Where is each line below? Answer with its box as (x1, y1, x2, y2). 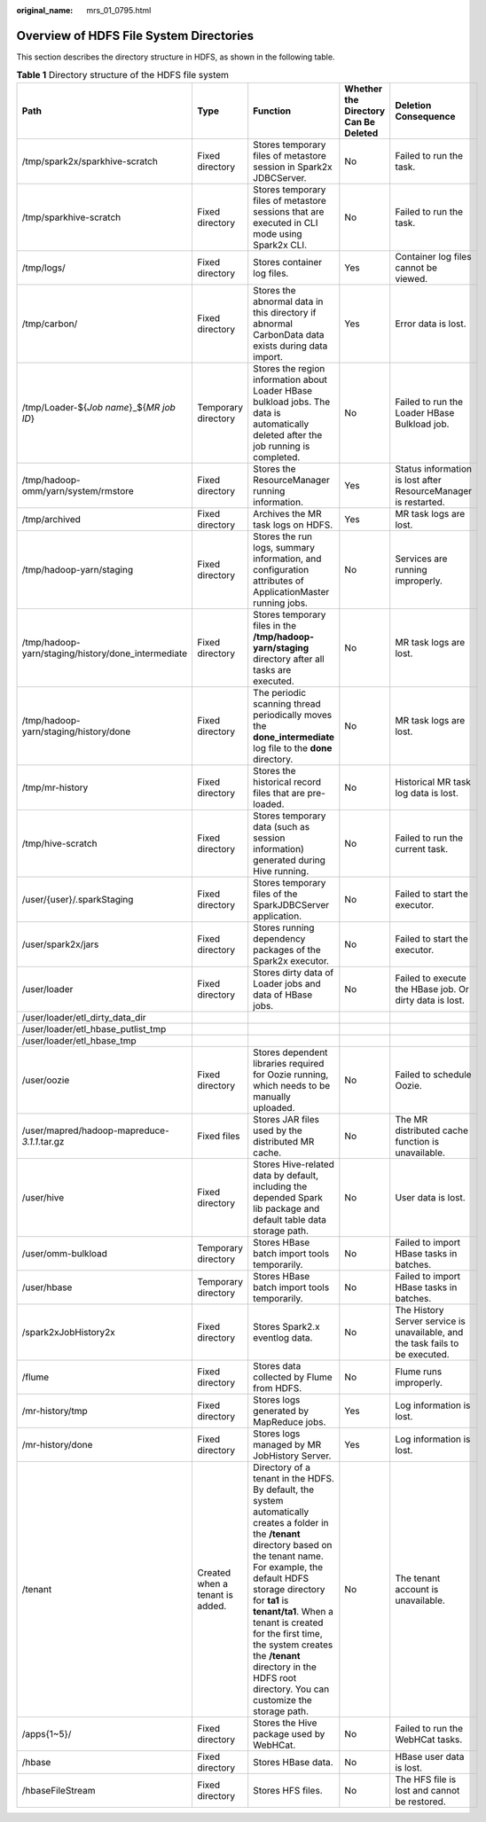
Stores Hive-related (253, 1158, 334, 1170)
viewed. (395, 272, 428, 285)
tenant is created (253, 1616, 324, 1629)
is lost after (395, 473, 443, 486)
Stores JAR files (253, 1113, 319, 1125)
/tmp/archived (21, 512, 82, 525)
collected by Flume (253, 1371, 333, 1383)
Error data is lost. (395, 317, 466, 330)
